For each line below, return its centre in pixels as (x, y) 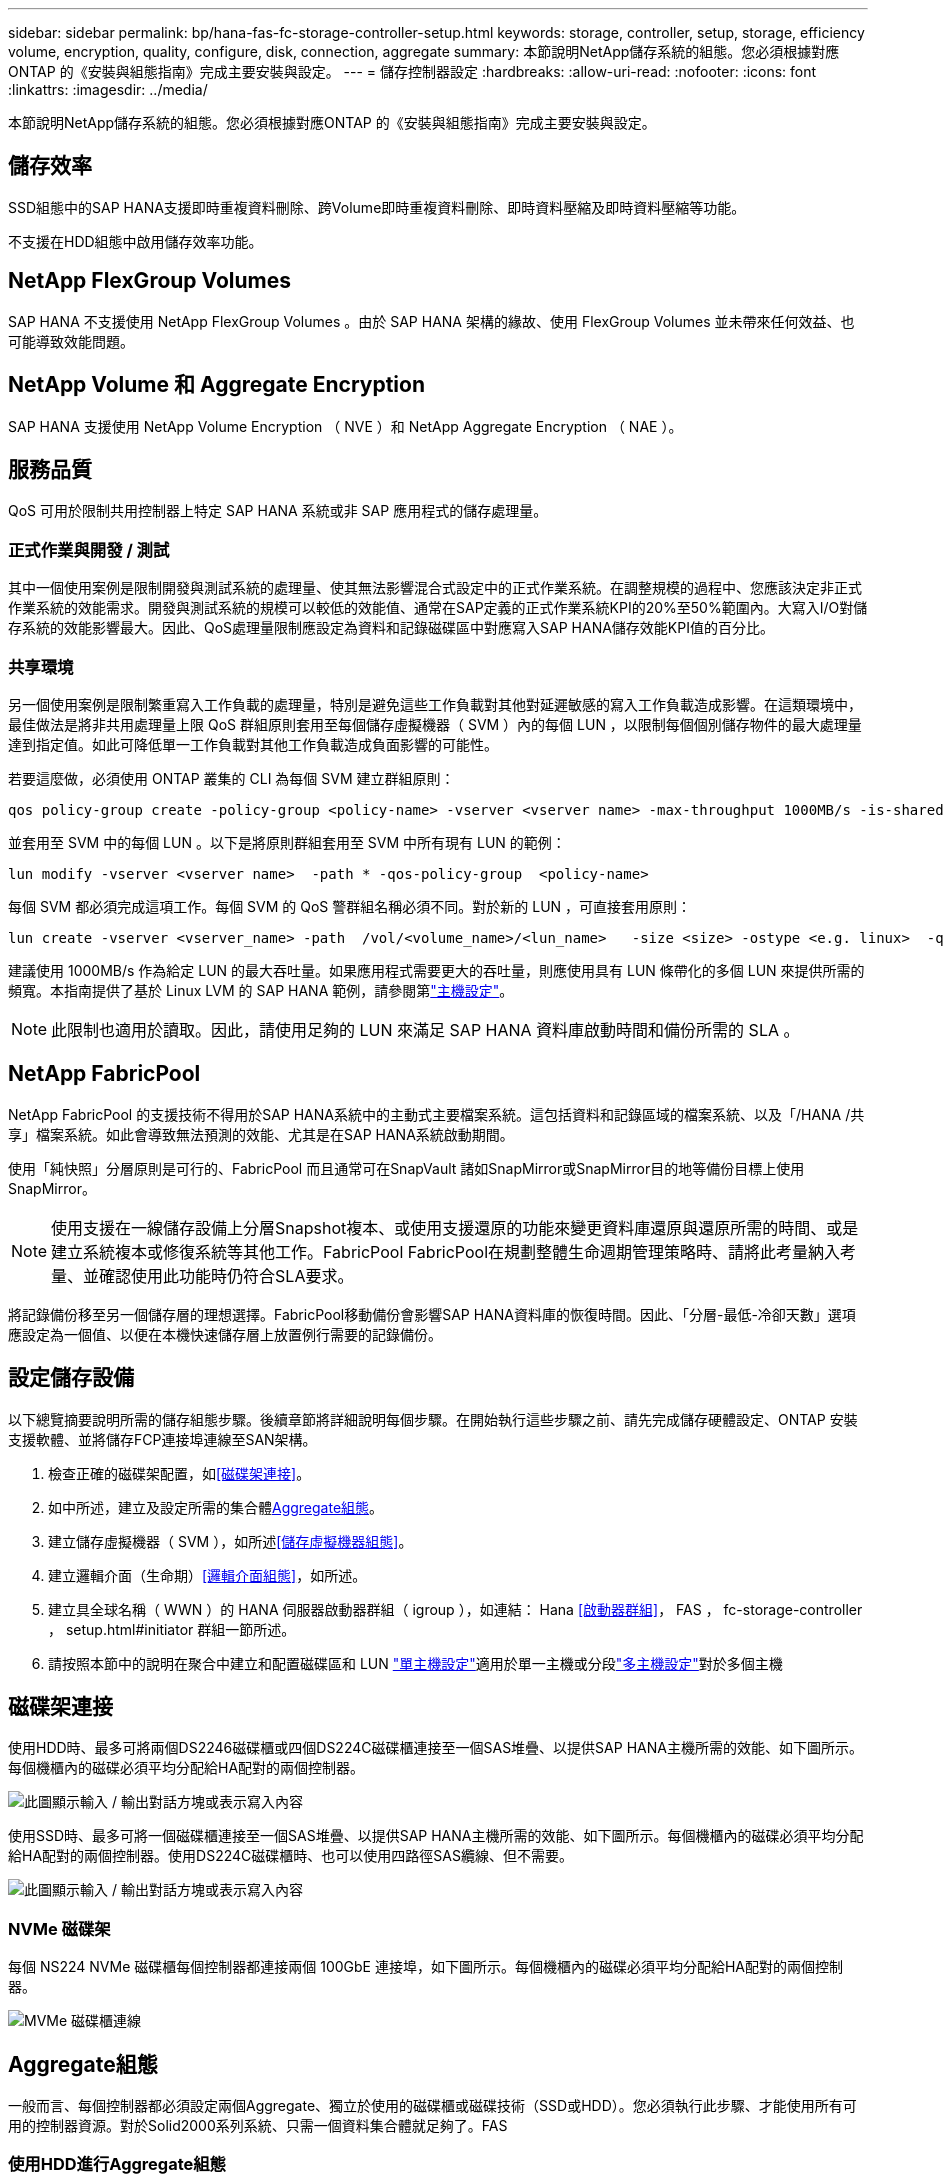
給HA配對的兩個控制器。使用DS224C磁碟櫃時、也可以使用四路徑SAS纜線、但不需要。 (290, 1856)
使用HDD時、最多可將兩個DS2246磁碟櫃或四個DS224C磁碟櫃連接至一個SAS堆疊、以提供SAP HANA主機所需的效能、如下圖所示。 (435, 1748)
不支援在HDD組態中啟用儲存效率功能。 (135, 241)
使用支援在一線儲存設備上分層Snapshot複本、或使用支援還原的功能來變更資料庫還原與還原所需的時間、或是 (455, 1227)
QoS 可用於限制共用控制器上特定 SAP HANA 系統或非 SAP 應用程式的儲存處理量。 (278, 511)
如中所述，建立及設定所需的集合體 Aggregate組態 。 (216, 1507)
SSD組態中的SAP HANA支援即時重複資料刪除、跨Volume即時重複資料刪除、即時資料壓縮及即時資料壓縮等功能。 (377, 207)
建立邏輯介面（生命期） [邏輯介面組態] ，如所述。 (207, 1575)
